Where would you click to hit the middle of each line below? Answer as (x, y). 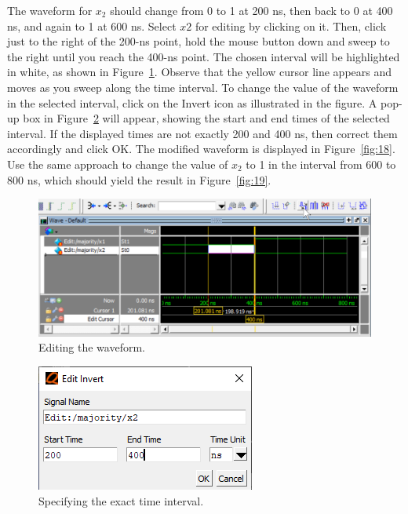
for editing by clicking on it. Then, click (291, 26)
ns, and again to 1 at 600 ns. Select (92, 26)
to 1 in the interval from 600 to (321, 164)
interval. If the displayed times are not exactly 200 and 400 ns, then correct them (202, 133)
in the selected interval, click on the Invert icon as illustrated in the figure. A (192, 102)
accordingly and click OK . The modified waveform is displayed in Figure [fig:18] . (201, 149)
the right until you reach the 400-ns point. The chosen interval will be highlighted (204, 56)
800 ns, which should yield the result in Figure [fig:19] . (139, 179)
